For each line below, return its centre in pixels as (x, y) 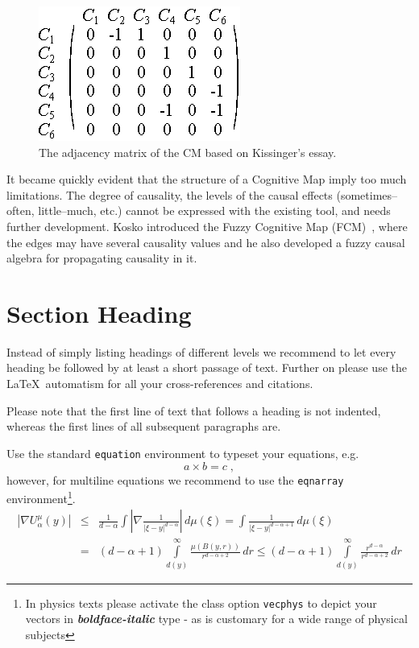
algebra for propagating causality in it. (102, 258)
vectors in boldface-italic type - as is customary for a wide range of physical (216, 619)
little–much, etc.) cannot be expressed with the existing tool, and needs (214, 210)
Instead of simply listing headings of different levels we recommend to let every (201, 351)
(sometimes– (367, 194)
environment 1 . (41, 497)
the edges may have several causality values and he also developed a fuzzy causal (206, 242)
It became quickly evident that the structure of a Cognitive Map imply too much (207, 179)
